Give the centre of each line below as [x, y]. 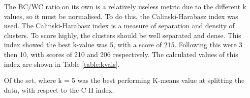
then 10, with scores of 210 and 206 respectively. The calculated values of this [121, 54]
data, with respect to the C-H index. [59, 89]
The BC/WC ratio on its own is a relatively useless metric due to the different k [125, 6]
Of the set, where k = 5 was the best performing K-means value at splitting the [124, 80]
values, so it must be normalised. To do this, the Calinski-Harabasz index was [121, 16]
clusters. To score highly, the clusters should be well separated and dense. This [123, 35]
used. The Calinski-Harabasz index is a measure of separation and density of [119, 26]
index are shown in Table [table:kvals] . [62, 64]
